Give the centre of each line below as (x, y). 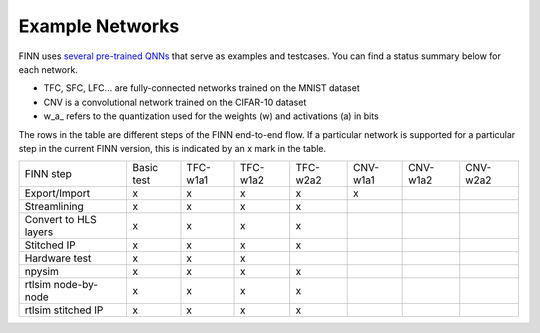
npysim (41, 272)
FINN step (48, 174)
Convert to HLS (60, 220)
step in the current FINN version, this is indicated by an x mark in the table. (172, 148)
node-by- (76, 285)
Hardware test (58, 258)
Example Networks (99, 26)
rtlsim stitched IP (64, 310)
